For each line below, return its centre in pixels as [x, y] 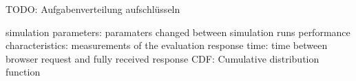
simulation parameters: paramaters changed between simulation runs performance [178, 32]
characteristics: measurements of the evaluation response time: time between [167, 45]
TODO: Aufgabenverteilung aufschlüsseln [93, 9]
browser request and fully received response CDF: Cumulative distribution [163, 58]
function [23, 72]
